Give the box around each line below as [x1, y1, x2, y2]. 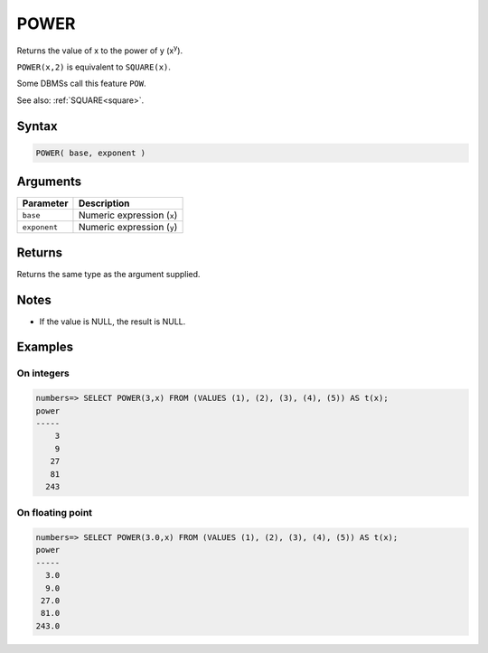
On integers [16, 367, 70, 379]
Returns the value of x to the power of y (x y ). [16, 43, 183, 56]
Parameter [22, 197, 69, 210]
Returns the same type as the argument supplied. [16, 268, 201, 279]
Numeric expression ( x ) [78, 209, 178, 221]
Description [78, 197, 130, 210]
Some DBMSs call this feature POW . [16, 78, 146, 89]
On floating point [16, 507, 93, 519]
